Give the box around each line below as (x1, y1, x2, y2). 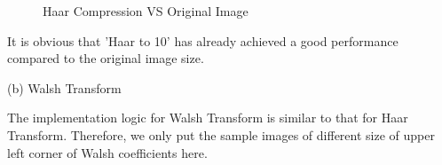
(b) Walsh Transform (7, 78, 122, 97)
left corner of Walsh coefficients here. (7, 143, 208, 161)
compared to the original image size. (7, 49, 204, 67)
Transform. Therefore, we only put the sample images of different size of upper (7, 125, 435, 144)
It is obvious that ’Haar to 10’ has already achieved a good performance (7, 31, 399, 50)
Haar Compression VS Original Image (43, 2, 249, 20)
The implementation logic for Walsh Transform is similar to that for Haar (7, 108, 408, 127)
